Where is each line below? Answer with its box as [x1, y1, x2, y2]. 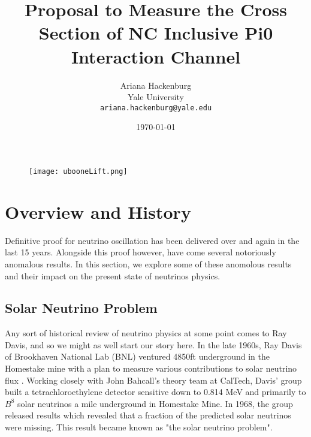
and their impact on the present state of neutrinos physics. [5, 269, 221, 282]
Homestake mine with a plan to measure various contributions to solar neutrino [5, 362, 297, 375]
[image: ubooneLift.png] [29, 167, 128, 176]
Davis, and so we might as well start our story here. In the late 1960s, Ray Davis [5, 338, 302, 351]
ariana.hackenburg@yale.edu [99, 103, 212, 112]
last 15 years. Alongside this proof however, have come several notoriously [5, 246, 276, 258]
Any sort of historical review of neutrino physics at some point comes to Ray [5, 327, 287, 339]
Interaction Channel [71, 44, 241, 68]
